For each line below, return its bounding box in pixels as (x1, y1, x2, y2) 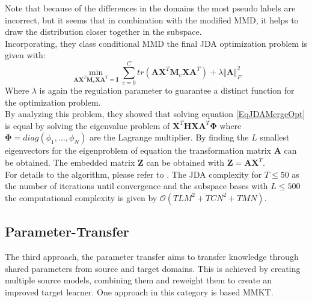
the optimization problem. (5, 95, 101, 108)
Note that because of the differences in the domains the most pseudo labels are (5, 2, 296, 14)
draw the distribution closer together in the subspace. (5, 25, 202, 38)
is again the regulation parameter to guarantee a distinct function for (39, 84, 295, 97)
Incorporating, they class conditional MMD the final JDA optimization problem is (5, 37, 308, 49)
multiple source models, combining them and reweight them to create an (5, 274, 272, 286)
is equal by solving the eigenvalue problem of (5, 119, 170, 131)
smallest (260, 131, 290, 143)
